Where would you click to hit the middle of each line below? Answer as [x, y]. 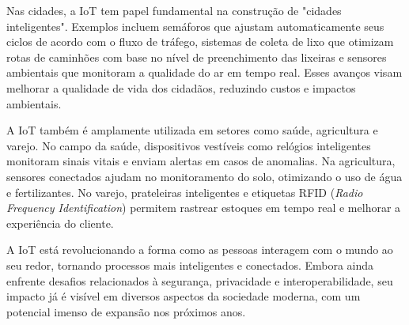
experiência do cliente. [60, 223]
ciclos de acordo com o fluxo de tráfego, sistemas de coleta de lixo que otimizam [200, 42]
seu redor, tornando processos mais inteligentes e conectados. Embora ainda [190, 265]
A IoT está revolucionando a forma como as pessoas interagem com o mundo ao [200, 249]
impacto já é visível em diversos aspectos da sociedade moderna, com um [184, 296]
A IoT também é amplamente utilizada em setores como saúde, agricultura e [192, 130]
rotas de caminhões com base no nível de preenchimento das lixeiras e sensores [197, 57]
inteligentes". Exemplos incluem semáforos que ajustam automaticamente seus [195, 26]
